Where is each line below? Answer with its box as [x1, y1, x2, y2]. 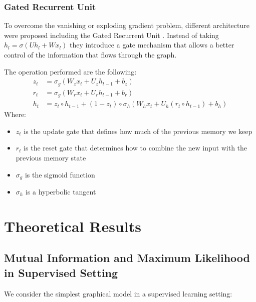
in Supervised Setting [4, 264, 118, 280]
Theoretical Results [4, 215, 141, 236]
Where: [4, 109, 26, 119]
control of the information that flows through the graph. [4, 49, 177, 59]
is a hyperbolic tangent [25, 186, 96, 197]
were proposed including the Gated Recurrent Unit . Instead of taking [4, 29, 219, 40]
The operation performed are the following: [4, 66, 137, 76]
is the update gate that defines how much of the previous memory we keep [24, 125, 252, 136]
